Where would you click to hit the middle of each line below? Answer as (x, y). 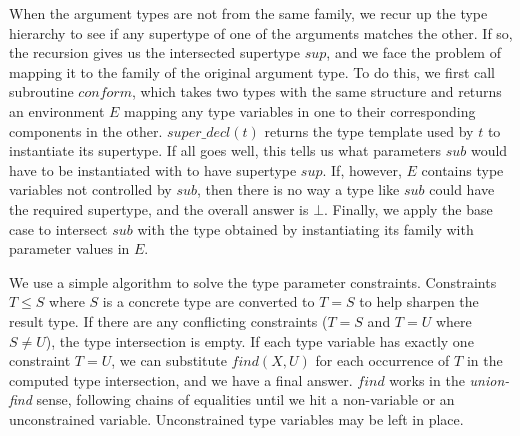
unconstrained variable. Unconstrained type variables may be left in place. (236, 418)
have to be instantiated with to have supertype (153, 169)
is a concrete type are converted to (208, 301)
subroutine (41, 91)
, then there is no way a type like (298, 189)
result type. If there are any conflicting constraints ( (168, 320)
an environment (57, 110)
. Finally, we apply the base (408, 208)
